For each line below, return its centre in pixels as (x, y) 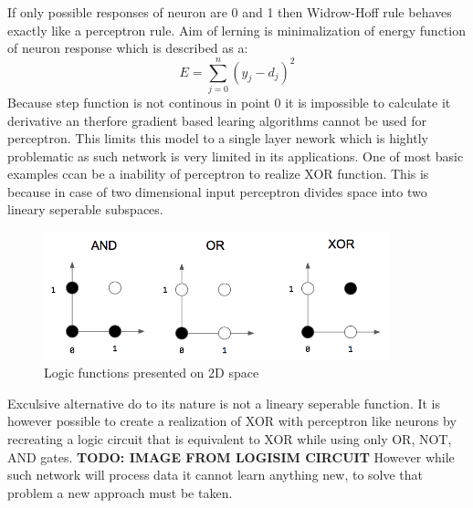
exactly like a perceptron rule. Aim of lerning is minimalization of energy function (236, 30)
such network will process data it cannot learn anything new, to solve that (215, 475)
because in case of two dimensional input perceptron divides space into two (217, 191)
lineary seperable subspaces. (85, 209)
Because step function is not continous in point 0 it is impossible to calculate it (229, 102)
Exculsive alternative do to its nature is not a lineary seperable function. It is (224, 403)
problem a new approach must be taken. (120, 492)
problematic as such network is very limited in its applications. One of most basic (236, 156)
